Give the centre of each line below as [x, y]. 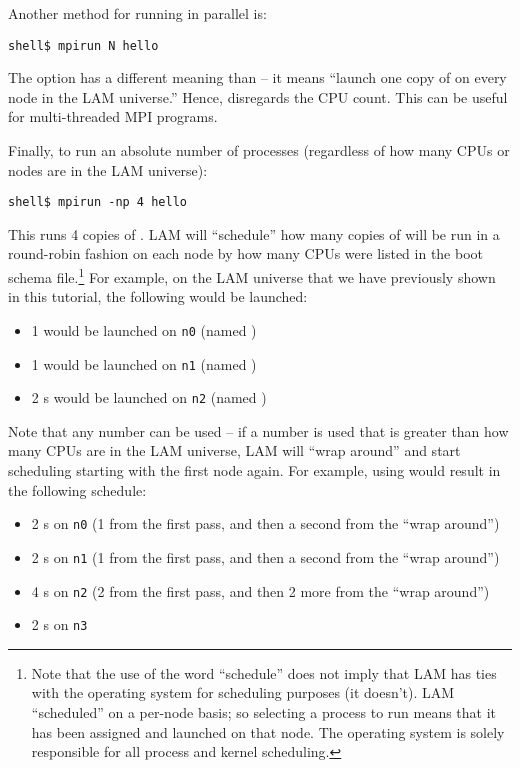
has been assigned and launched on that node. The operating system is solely [268, 731]
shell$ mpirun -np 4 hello [97, 202]
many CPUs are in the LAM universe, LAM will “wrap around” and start [234, 450]
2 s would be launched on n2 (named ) [149, 397]
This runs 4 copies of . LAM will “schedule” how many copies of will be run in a [254, 233]
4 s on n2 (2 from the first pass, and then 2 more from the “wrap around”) [260, 590]
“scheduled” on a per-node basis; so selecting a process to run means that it [264, 712]
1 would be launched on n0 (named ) [144, 329]
